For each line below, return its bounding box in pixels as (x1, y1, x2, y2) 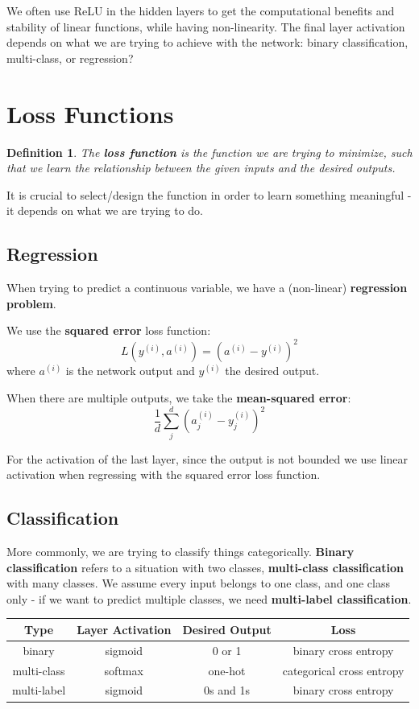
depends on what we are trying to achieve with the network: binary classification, (6, 34, 409, 51)
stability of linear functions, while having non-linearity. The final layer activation (6, 18, 405, 35)
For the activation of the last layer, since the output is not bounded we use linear (6, 450, 409, 467)
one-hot (208, 662, 246, 678)
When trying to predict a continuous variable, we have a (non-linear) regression (6, 279, 408, 296)
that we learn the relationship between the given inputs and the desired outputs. (6, 159, 396, 176)
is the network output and (65, 362, 195, 379)
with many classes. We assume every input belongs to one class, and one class (6, 575, 390, 592)
